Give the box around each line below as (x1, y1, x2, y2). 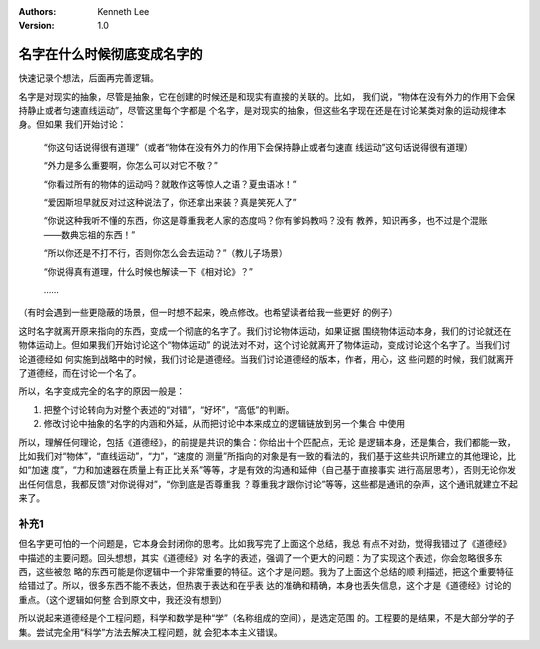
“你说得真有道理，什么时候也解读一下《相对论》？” (43, 265, 254, 277)
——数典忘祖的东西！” (43, 228, 136, 240)
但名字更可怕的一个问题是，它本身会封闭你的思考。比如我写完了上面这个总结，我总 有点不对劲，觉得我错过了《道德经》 (18, 538, 512, 550)
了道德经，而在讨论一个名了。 (18, 366, 142, 379)
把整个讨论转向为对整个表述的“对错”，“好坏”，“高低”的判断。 (43, 403, 295, 415)
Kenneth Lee (97, 6, 150, 17)
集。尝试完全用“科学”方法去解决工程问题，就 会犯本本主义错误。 (18, 626, 284, 638)
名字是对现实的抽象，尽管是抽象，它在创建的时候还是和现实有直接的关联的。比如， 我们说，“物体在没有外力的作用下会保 (18, 90, 516, 102)
